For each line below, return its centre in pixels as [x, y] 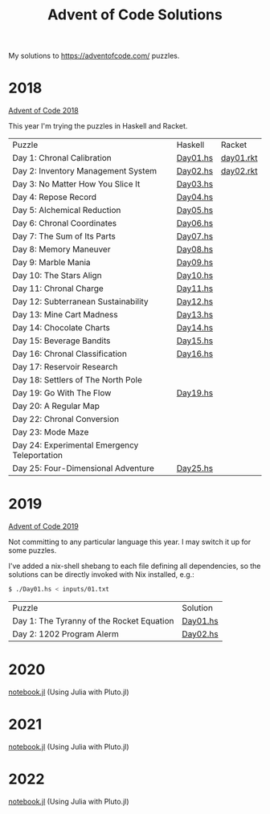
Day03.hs [195, 184]
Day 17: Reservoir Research [65, 367]
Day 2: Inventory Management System [85, 171]
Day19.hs [195, 393]
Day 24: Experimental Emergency [76, 445]
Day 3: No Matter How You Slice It [76, 184]
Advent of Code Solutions [135, 15]
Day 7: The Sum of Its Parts [64, 236]
